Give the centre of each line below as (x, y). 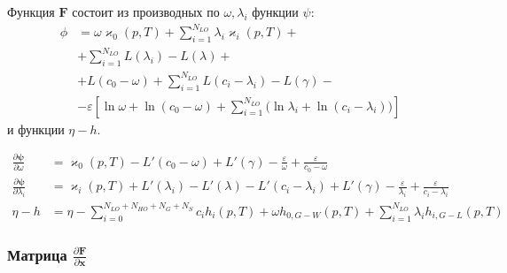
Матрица (37, 254)
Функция (31, 11)
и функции (36, 129)
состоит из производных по (146, 11)
